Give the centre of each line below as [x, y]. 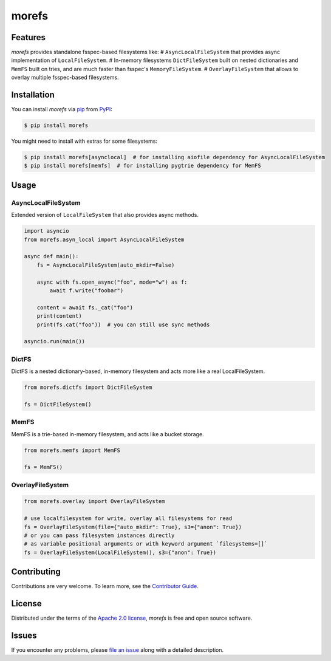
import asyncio [46, 231]
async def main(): [51, 256]
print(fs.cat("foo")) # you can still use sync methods [123, 324]
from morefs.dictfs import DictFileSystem [88, 388]
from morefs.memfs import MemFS [72, 450]
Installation [33, 95]
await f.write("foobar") [87, 290]
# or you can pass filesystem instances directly [99, 536]
